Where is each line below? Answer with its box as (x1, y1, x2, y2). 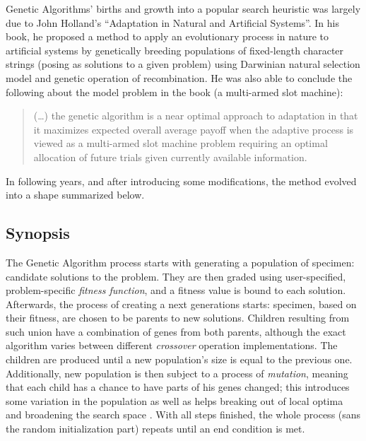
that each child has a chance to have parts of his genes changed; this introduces (6, 380, 350, 394)
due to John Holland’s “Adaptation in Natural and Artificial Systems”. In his (6, 15, 339, 30)
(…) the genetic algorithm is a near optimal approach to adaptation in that (33, 108, 358, 123)
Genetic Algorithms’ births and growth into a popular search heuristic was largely (6, 1, 361, 16)
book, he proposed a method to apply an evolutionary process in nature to (6, 29, 329, 44)
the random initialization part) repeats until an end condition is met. (6, 421, 305, 436)
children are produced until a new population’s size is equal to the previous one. (6, 352, 353, 367)
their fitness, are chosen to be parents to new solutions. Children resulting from (6, 310, 350, 325)
